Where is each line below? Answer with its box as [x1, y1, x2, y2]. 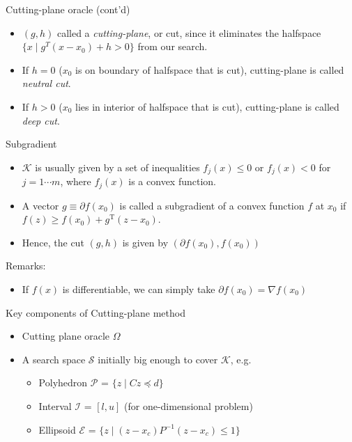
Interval [38, 399, 72, 413]
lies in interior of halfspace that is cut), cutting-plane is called [75, 99, 339, 113]
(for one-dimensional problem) [124, 399, 253, 413]
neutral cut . [22, 76, 71, 90]
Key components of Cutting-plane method [6, 305, 185, 319]
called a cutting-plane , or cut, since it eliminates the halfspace [56, 25, 321, 40]
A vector [22, 198, 59, 212]
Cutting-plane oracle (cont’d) [6, 2, 130, 16]
